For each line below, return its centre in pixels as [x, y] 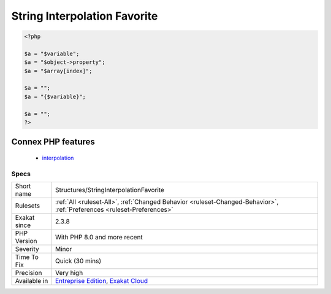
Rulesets [27, 206]
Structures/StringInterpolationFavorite [110, 190]
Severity [27, 249]
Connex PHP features [53, 142]
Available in [32, 281]
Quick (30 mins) [78, 261]
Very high [69, 273]
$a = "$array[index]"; [58, 71]
